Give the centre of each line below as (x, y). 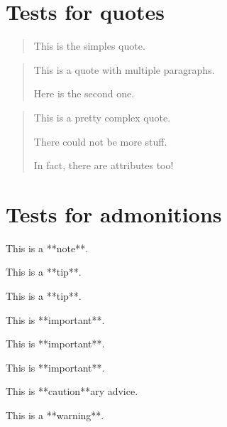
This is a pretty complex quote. (102, 117)
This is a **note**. (47, 248)
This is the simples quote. (89, 46)
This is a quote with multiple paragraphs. (124, 69)
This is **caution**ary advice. (72, 391)
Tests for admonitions (114, 213)
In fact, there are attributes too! (104, 165)
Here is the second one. (84, 93)
